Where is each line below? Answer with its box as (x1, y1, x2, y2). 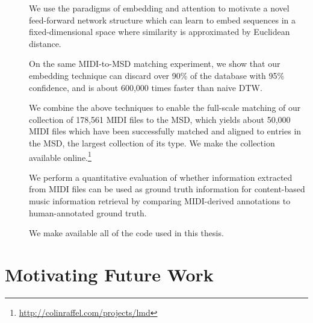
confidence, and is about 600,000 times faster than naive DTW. (29, 81, 262, 93)
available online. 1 (29, 149, 91, 163)
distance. (29, 37, 61, 49)
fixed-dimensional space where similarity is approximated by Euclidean (29, 25, 290, 38)
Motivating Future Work (5, 262, 214, 286)
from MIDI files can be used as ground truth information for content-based (29, 183, 305, 195)
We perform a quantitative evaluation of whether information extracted (29, 171, 293, 183)
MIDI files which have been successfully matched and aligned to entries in (29, 125, 302, 137)
